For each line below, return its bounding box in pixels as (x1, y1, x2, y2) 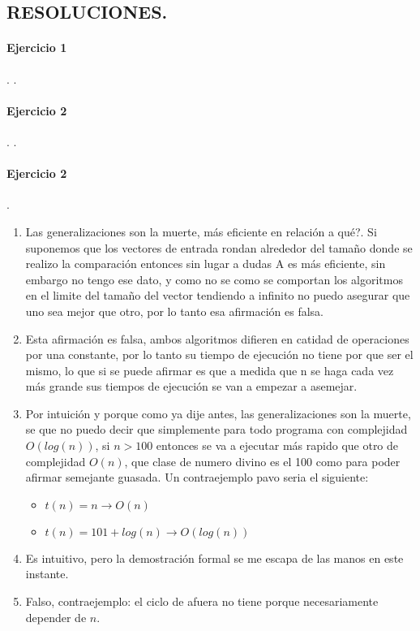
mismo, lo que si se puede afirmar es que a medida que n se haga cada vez (25, 361, 394, 378)
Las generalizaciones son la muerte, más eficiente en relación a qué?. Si (25, 223, 377, 240)
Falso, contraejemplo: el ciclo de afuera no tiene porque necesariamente (25, 593, 379, 610)
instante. (25, 565, 69, 582)
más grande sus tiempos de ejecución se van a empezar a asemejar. (25, 378, 358, 395)
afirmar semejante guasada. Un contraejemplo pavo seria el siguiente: (25, 469, 369, 486)
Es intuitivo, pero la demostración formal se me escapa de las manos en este (25, 549, 404, 566)
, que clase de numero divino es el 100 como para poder (124, 452, 401, 469)
